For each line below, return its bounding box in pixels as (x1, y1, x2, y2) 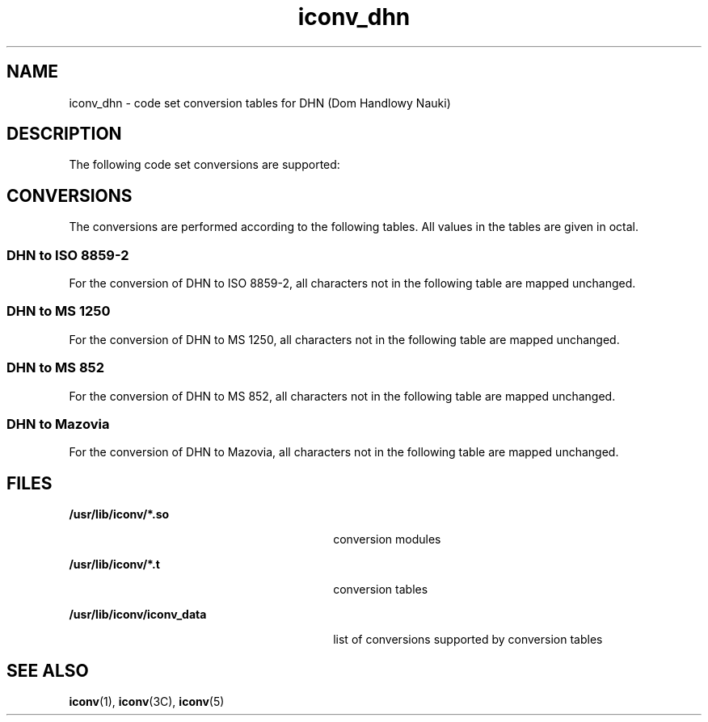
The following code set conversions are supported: (69, 157, 340, 172)
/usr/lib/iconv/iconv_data (69, 607, 207, 622)
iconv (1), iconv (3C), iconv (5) (69, 694, 225, 708)
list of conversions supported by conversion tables (333, 632, 603, 647)
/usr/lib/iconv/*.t (69, 557, 160, 572)
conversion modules (333, 532, 441, 547)
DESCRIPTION (6, 124, 122, 145)
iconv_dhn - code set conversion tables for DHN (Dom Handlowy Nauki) (69, 95, 451, 110)
